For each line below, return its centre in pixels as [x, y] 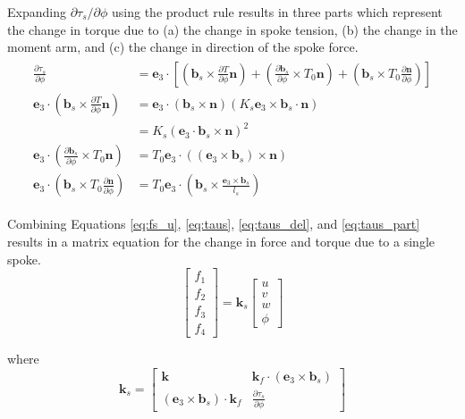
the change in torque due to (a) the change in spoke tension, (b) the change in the [232, 29]
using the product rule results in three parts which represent [277, 12]
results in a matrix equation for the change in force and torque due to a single [221, 242]
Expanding [37, 12]
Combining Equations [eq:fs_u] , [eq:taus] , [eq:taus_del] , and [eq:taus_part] [214, 224]
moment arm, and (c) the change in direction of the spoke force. [183, 47]
